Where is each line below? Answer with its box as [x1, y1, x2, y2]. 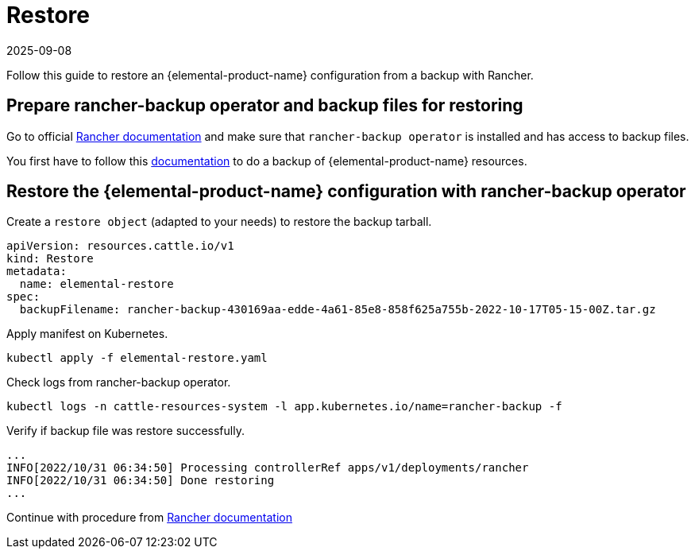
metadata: [6, 265, 67, 278]
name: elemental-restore [19, 277, 174, 291]
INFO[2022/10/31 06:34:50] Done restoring [6, 474, 275, 487]
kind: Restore [6, 252, 94, 266]
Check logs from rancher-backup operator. [6, 375, 231, 390]
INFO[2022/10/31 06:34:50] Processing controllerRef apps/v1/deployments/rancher [6, 461, 529, 475]
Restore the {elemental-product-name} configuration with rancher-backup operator [6, 181, 686, 202]
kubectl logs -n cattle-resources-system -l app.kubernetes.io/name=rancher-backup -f [6, 400, 562, 413]
